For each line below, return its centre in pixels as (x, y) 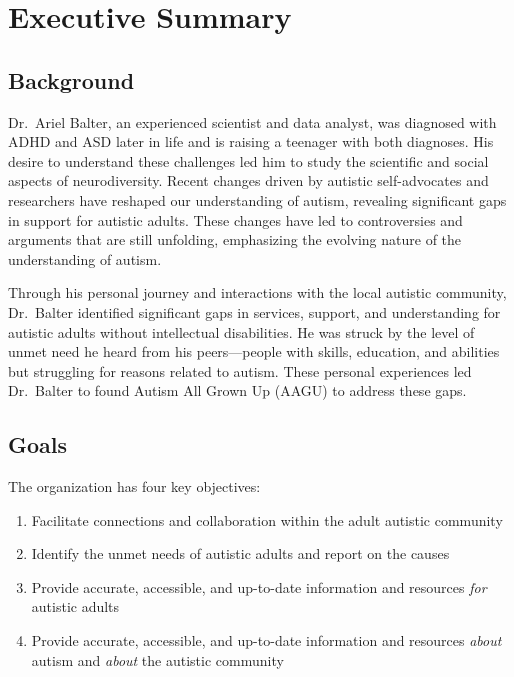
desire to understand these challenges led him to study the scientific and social (248, 160)
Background (71, 79)
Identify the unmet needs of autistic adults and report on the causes (240, 553)
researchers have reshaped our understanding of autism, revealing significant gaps (257, 199)
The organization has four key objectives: (134, 486)
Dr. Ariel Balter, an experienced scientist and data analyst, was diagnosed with (252, 121)
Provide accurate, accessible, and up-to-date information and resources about (266, 640)
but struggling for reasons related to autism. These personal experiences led (240, 370)
